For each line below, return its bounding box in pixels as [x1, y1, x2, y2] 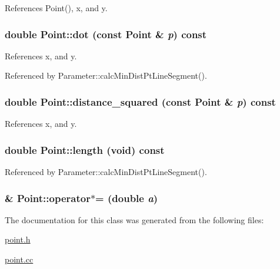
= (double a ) [95, 190, 158, 205]
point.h [5, 233, 31, 246]
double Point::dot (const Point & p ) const [5, 26, 207, 41]
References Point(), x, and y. [5, 2, 108, 14]
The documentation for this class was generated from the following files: [5, 213, 264, 226]
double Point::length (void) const [5, 142, 165, 157]
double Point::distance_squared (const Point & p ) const [5, 94, 276, 109]
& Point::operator [5, 190, 91, 205]
